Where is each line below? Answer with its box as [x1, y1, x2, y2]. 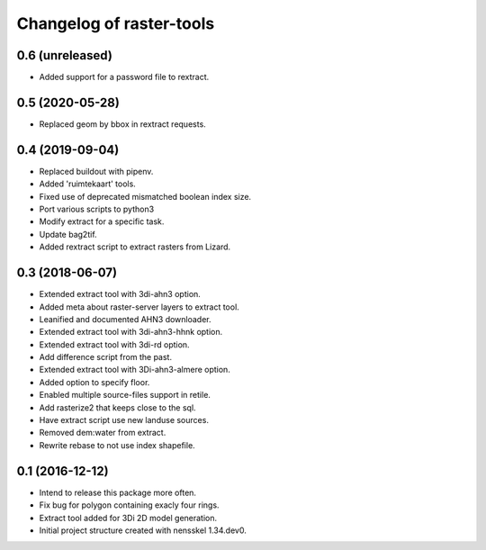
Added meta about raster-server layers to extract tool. [39, 302, 240, 312]
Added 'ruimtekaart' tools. [39, 178, 137, 189]
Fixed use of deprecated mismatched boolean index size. [39, 191, 252, 202]
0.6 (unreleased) [16, 48, 112, 63]
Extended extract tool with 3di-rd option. [39, 338, 190, 350]
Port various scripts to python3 [39, 203, 155, 215]
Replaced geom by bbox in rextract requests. [39, 118, 206, 130]
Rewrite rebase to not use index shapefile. [39, 439, 195, 450]
